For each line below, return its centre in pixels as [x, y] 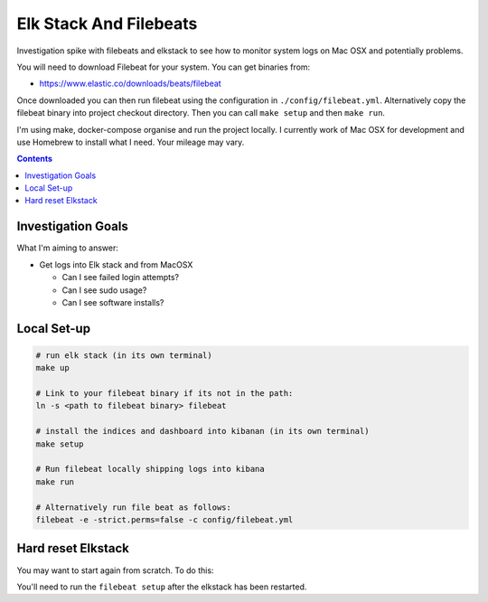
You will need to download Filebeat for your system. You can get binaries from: [164, 67]
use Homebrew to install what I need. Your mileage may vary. [131, 142]
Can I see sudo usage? [104, 290]
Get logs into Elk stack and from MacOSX [116, 264]
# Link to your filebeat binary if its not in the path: [164, 394]
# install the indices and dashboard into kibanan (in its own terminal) [202, 431]
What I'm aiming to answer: [68, 248]
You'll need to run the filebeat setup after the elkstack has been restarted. [162, 587]
